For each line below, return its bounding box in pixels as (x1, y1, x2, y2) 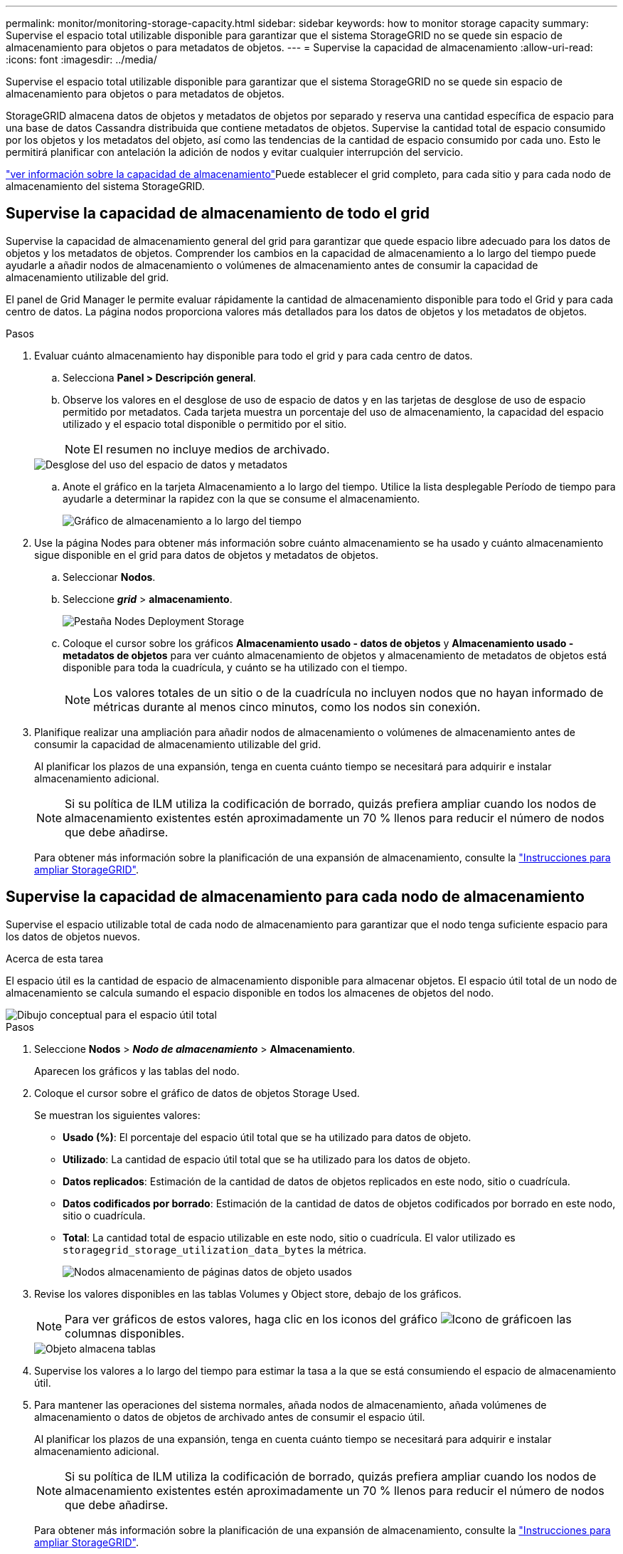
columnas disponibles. (65, 1325, 185, 1340)
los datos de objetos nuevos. (6, 930, 140, 943)
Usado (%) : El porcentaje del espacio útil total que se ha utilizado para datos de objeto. (63, 1130, 472, 1143)
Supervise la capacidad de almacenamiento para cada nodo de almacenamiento (6, 888, 585, 906)
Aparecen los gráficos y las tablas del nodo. (34, 1064, 240, 1077)
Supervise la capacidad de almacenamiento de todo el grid (6, 204, 430, 223)
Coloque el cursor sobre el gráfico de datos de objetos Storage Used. (34, 1086, 360, 1099)
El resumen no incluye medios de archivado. (93, 441, 330, 456)
